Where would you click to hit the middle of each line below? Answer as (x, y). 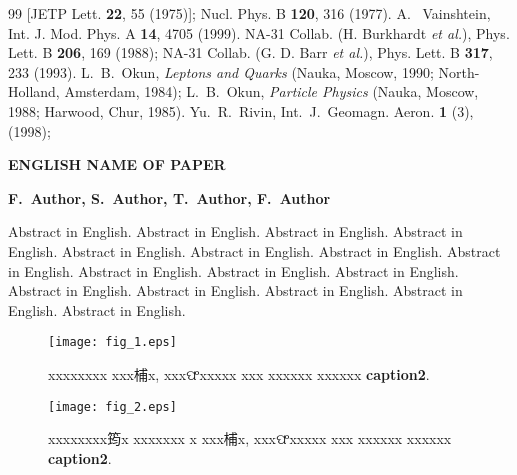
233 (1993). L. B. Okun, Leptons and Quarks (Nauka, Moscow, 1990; (221, 71)
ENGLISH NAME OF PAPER (117, 164)
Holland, (34, 91)
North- (459, 71)
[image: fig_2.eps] (112, 406)
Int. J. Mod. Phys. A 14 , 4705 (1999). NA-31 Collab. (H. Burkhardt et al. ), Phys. (259, 32)
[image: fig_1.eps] (112, 342)
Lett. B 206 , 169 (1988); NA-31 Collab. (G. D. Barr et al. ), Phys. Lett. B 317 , (250, 52)
